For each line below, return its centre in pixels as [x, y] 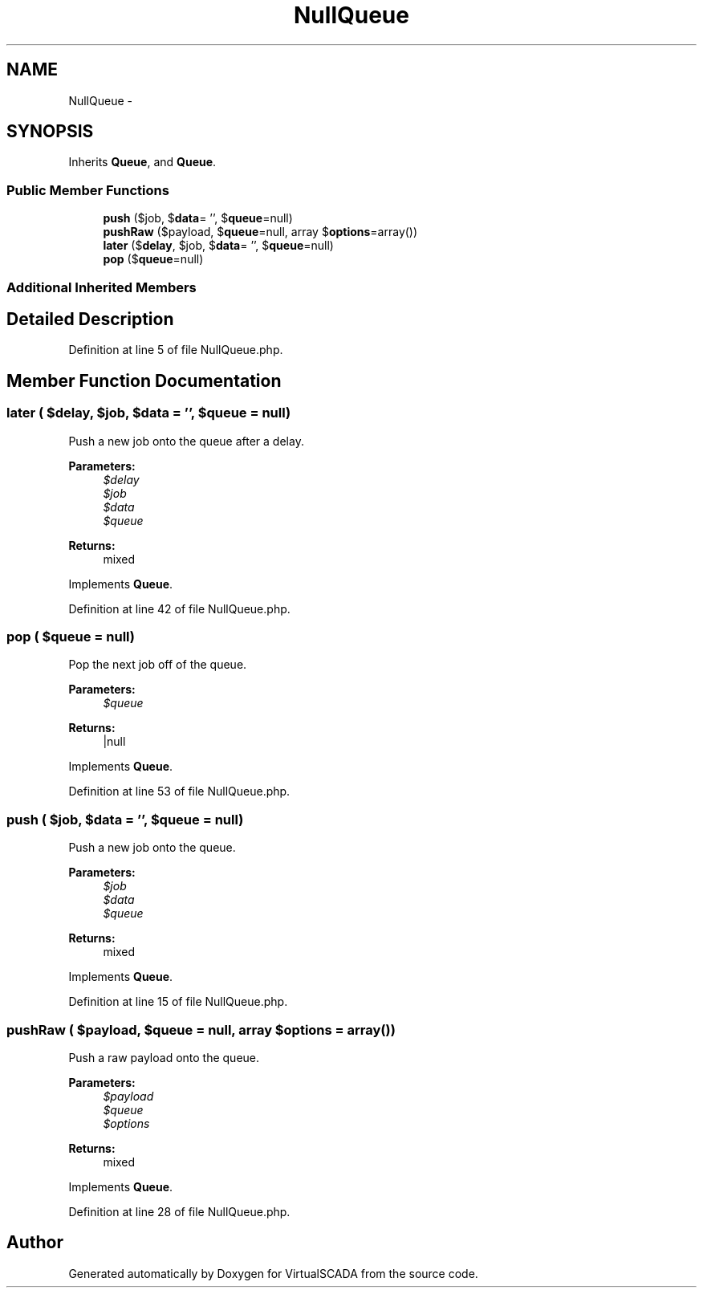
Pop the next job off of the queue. [158, 665]
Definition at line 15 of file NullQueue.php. [178, 1002]
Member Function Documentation [144, 380]
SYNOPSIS [50, 132]
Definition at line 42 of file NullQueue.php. [179, 608]
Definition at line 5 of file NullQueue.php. [176, 350]
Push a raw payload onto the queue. [164, 1057]
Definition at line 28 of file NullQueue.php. [179, 1211]
